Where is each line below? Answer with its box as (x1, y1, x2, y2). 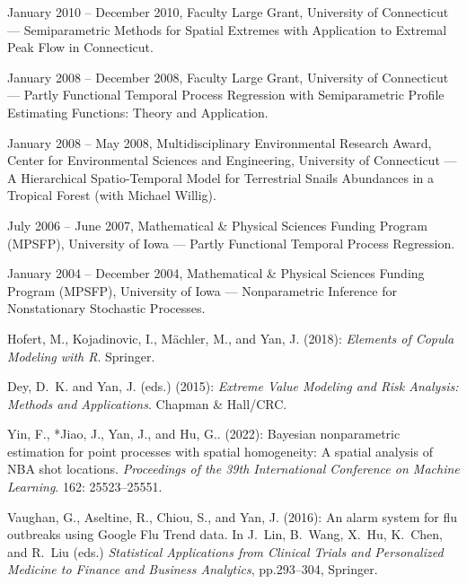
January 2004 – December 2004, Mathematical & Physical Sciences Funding (7, 264, 425, 283)
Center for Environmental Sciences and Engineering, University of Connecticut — (7, 151, 457, 170)
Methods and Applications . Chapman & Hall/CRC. (7, 394, 287, 413)
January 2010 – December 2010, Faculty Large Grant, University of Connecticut (7, 3, 449, 21)
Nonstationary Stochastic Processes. (7, 299, 206, 318)
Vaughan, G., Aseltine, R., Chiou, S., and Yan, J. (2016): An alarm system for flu (7, 507, 457, 526)
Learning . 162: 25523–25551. (7, 477, 163, 496)
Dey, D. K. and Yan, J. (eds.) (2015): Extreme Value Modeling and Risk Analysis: (7, 377, 459, 396)
